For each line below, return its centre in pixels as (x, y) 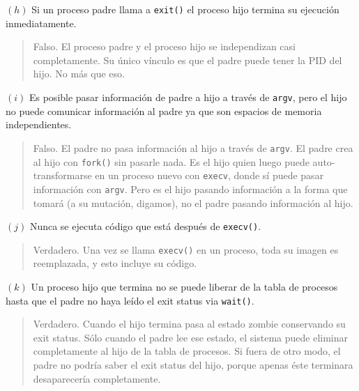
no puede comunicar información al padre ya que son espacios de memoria (164, 110)
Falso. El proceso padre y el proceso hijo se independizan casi (164, 46)
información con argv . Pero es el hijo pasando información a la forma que (190, 189)
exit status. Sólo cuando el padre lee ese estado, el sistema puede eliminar (191, 337)
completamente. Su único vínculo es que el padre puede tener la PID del (188, 60)
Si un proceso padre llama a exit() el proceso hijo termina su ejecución (185, 9)
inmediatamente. (41, 23)
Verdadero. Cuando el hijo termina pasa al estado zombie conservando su (189, 324)
